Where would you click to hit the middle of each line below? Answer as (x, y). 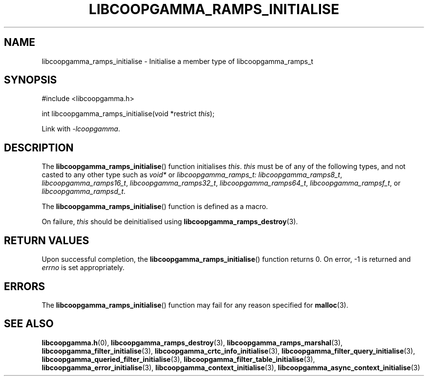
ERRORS (25, 286)
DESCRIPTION (39, 148)
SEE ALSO (29, 324)
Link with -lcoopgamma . (81, 129)
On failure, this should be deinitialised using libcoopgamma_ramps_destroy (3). (170, 222)
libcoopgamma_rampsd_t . (84, 191)
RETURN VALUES (47, 240)
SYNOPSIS (31, 80)
